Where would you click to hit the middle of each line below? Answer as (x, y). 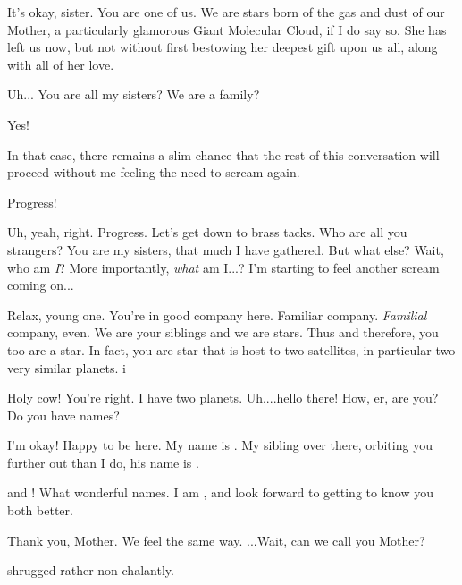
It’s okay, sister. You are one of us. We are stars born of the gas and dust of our (226, 12)
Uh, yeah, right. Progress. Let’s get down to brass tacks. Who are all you (207, 232)
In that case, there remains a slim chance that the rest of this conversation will (223, 154)
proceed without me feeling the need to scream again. (154, 172)
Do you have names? (63, 415)
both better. (40, 510)
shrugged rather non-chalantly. (91, 570)
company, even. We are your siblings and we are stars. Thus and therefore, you (223, 332)
